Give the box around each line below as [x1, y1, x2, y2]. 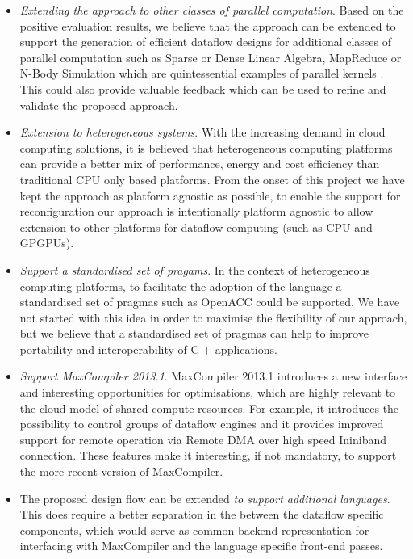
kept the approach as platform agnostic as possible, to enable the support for [19, 187, 401, 204]
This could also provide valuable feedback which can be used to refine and [19, 80, 386, 97]
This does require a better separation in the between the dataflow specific [19, 506, 384, 523]
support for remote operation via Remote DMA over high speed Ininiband [19, 431, 387, 448]
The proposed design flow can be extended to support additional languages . [19, 490, 390, 506]
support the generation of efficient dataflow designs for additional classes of [19, 33, 392, 50]
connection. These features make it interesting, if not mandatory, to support [19, 447, 397, 464]
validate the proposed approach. [19, 96, 178, 113]
